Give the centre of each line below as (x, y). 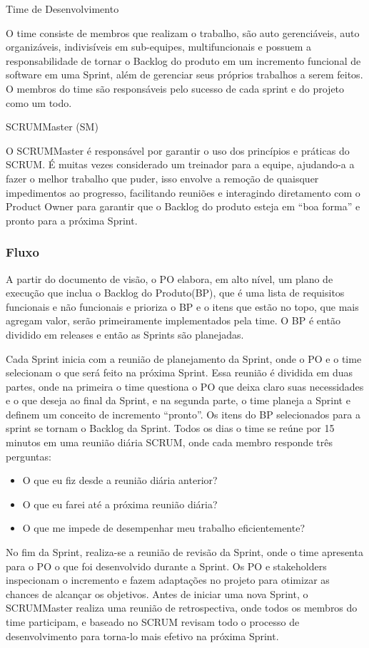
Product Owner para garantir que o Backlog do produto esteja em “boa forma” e (183, 206)
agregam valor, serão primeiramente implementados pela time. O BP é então (173, 320)
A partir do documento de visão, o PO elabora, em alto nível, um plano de (170, 278)
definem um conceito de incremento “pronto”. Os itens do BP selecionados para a (183, 414)
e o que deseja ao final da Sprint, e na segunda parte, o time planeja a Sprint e (178, 400)
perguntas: (29, 456)
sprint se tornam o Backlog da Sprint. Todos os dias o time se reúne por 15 (170, 428)
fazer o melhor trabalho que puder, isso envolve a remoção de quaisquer (162, 178)
